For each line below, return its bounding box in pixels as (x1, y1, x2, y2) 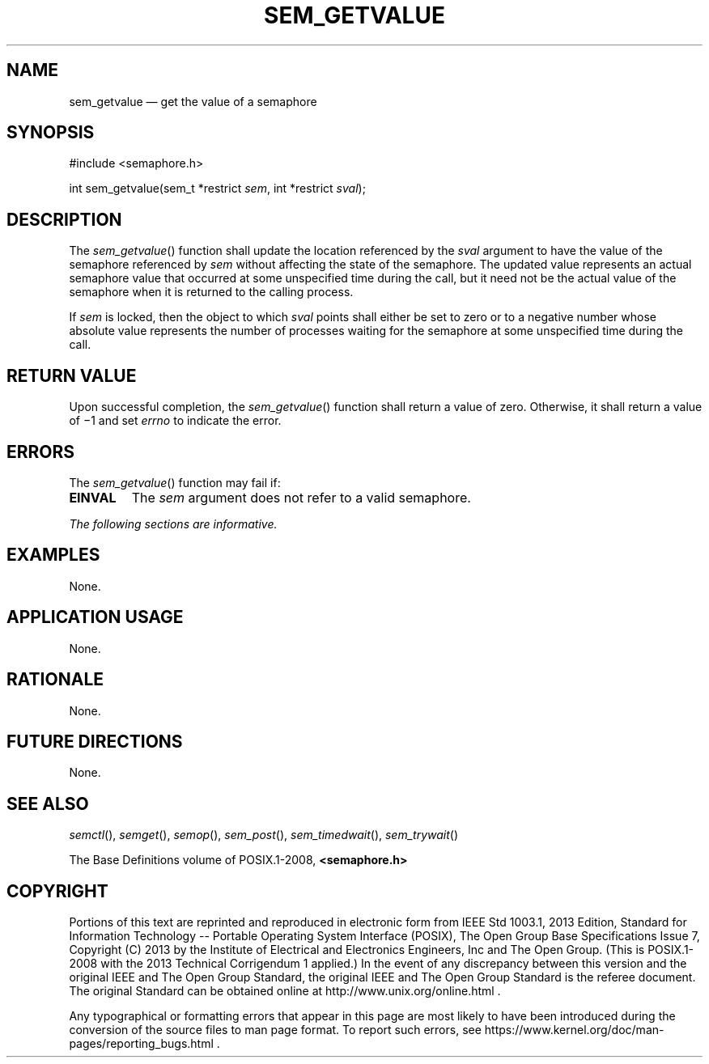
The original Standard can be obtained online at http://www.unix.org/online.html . (69, 984, 501, 998)
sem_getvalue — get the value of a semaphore (69, 94, 317, 108)
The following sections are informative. (69, 516, 278, 531)
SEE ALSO (6, 793, 89, 814)
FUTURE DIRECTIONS (6, 731, 183, 752)
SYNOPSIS (6, 122, 95, 143)
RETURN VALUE (6, 365, 137, 386)
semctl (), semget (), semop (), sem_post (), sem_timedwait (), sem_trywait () (69, 828, 459, 842)
